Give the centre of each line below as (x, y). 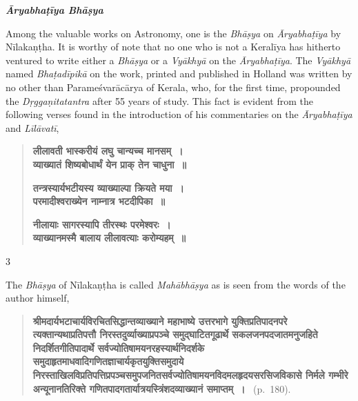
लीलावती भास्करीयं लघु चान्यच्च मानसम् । (108, 151)
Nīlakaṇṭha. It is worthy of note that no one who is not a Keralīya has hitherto (173, 47)
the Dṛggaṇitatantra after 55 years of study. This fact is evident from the (160, 100)
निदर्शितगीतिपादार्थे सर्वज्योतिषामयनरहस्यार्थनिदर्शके (119, 348)
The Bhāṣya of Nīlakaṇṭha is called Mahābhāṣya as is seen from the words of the (176, 284)
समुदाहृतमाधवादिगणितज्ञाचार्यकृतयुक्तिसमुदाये (108, 361)
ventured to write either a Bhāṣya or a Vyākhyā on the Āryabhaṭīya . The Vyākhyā (178, 60)
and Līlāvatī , (32, 127)
